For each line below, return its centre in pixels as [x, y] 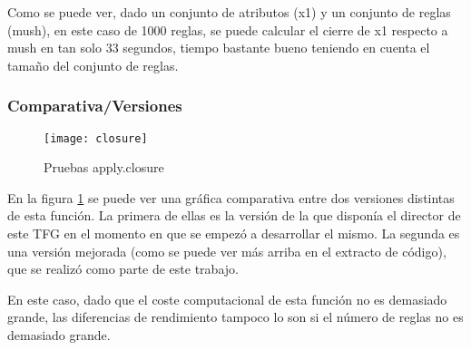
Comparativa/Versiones [95, 106]
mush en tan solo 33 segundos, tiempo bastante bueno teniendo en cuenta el [219, 48]
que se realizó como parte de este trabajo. [123, 269]
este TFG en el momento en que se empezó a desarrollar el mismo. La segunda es [234, 233]
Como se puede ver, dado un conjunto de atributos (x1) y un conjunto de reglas [229, 12]
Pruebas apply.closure [104, 167]
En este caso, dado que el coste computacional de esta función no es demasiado [227, 299]
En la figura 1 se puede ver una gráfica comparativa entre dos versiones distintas [231, 197]
